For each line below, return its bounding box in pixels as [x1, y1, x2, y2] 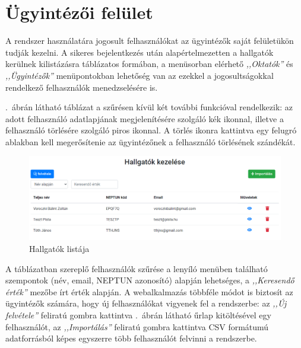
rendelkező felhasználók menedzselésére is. [5, 81, 158, 93]
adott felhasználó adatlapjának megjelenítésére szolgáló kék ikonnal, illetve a [5, 112, 284, 124]
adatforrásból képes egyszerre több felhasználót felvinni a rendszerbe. [5, 332, 257, 344]
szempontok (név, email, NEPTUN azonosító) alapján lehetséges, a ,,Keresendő [5, 274, 294, 286]
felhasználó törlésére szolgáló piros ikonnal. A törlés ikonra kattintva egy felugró [5, 124, 297, 136]
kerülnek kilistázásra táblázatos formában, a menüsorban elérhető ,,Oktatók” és [5, 58, 293, 70]
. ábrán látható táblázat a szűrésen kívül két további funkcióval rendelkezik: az [5, 101, 293, 113]
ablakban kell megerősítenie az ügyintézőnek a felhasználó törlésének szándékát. [5, 135, 296, 148]
